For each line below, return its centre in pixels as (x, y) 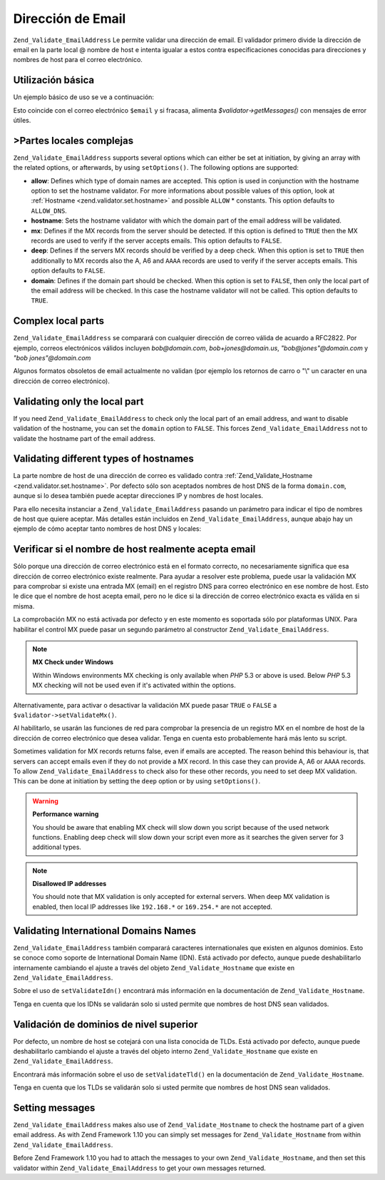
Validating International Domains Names (104, 931)
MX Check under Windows (73, 662)
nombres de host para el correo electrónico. (78, 60)
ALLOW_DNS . (49, 210)
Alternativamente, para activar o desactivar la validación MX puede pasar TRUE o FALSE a (145, 705)
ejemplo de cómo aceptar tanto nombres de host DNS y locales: (107, 529)
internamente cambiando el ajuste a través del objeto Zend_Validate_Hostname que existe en (154, 967)
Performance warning (66, 814)
